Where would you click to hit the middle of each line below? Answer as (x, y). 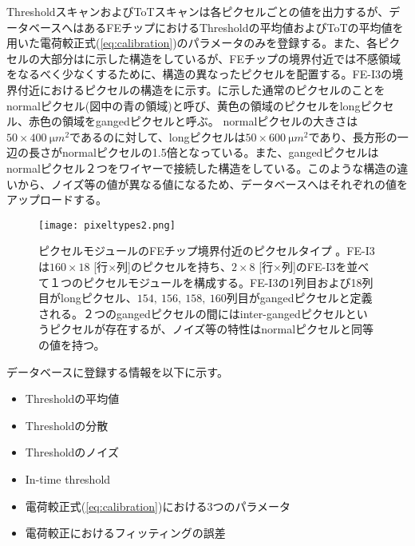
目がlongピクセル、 (88, 298)
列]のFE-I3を (314, 266)
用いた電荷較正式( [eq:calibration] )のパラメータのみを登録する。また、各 (192, 43)
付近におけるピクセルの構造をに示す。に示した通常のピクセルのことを (201, 89)
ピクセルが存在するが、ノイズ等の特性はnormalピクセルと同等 (211, 329)
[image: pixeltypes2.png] (107, 225)
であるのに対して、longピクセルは (158, 136)
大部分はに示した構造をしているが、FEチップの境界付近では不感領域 (220, 58)
